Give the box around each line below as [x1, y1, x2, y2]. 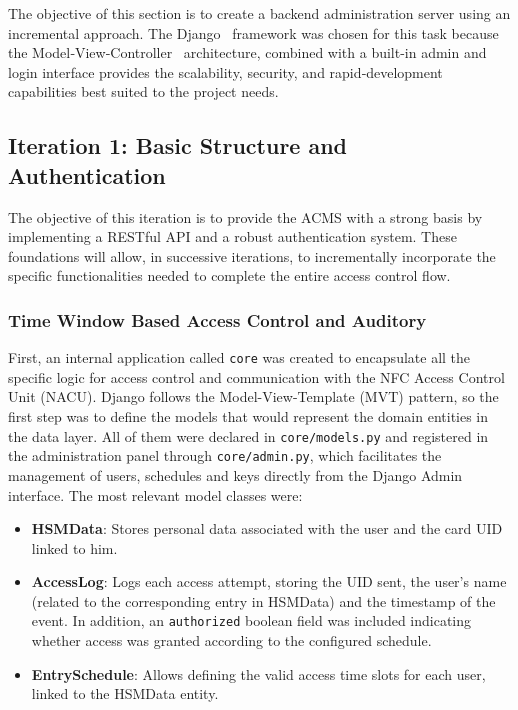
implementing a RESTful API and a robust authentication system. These [8, 226, 457, 247]
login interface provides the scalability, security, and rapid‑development [8, 61, 443, 82]
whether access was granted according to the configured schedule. [31, 630, 432, 651]
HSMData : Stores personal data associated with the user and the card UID [31, 518, 503, 539]
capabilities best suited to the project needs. [8, 81, 279, 102]
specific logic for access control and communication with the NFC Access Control [8, 366, 505, 387]
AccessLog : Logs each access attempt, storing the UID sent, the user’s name [31, 571, 507, 592]
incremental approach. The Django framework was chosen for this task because [8, 22, 499, 43]
